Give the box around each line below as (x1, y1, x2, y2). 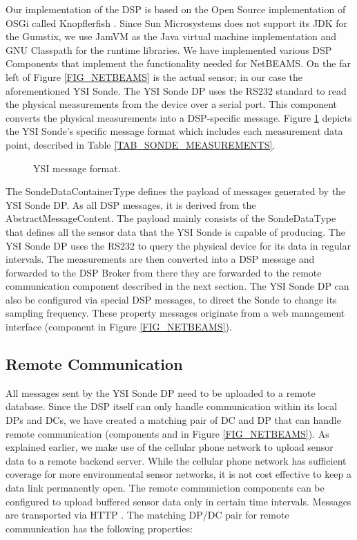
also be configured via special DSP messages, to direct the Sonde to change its (6, 292, 337, 306)
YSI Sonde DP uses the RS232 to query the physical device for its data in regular (6, 238, 351, 252)
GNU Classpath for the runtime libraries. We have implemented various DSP (6, 42, 332, 57)
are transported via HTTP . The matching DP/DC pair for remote (6, 508, 289, 522)
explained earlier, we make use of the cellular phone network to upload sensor (6, 440, 334, 454)
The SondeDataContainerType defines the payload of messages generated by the (6, 184, 346, 198)
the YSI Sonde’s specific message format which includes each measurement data (6, 124, 343, 138)
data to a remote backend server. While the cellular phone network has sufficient (6, 453, 347, 467)
